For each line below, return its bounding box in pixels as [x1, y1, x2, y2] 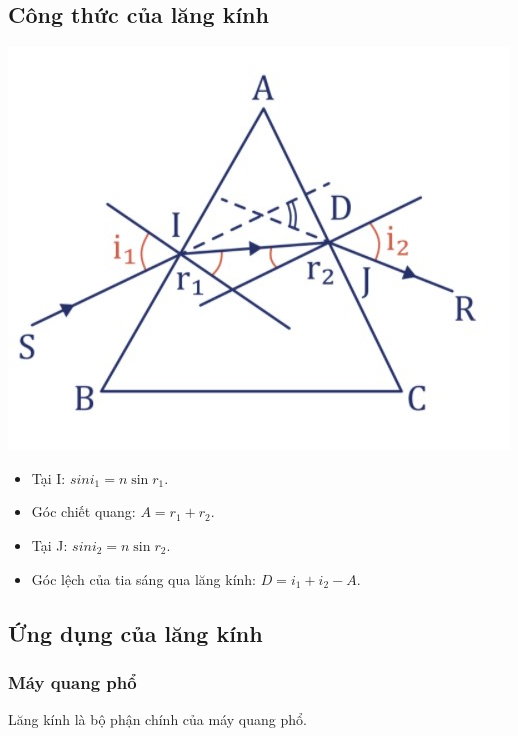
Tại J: [31, 534, 68, 555]
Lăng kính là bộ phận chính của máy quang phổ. [8, 709, 307, 730]
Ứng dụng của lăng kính [8, 617, 263, 648]
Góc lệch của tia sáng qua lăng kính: [31, 568, 256, 589]
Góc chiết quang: [31, 501, 136, 522]
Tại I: [31, 467, 66, 488]
